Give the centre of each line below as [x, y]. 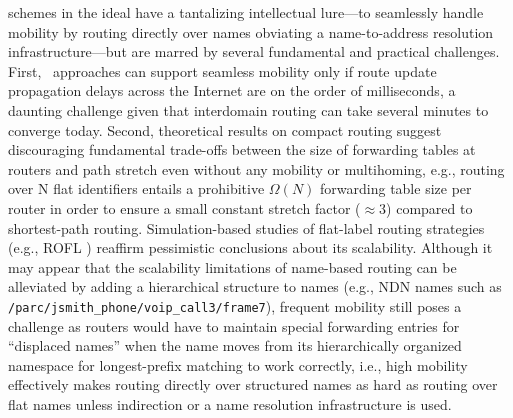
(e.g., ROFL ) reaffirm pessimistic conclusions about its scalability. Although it [250, 247]
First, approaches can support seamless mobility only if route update [222, 70]
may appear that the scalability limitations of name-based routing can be [232, 266]
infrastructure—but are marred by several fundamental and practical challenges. [254, 51]
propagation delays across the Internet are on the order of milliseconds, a [232, 90]
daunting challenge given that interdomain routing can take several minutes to [248, 109]
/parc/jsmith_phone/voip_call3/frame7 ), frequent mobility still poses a [235, 305]
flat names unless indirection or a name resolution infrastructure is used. [230, 403]
